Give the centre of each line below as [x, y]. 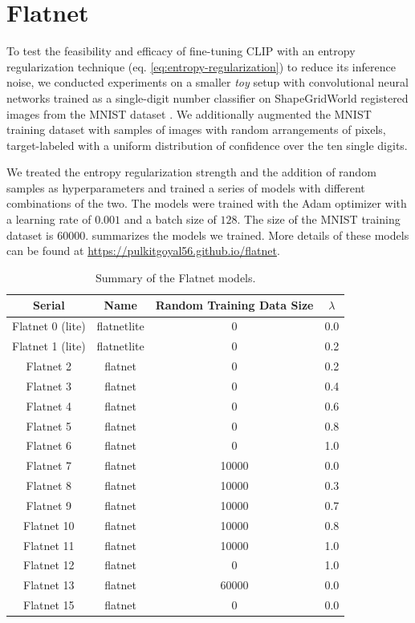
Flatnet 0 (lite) [49, 326]
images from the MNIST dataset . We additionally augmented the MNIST [189, 113]
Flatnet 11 [49, 545]
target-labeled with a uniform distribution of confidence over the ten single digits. [207, 145]
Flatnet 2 [49, 365]
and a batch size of [170, 219]
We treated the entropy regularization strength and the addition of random [191, 172]
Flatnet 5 [49, 425]
